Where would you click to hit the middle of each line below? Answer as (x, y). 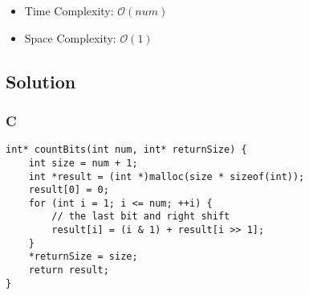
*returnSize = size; (83, 257)
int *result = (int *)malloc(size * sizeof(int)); (167, 176)
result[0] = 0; (69, 190)
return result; (69, 270)
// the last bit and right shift (141, 217)
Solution (41, 81)
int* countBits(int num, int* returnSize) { (126, 150)
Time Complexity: (69, 10)
